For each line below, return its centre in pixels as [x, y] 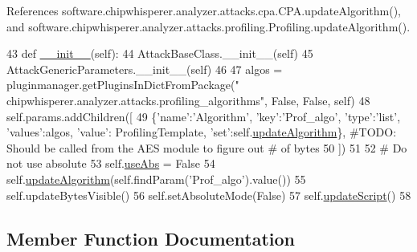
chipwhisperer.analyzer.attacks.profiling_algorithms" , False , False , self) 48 [188, 100]
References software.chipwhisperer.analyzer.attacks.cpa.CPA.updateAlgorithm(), [204, 10]
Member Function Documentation [151, 238]
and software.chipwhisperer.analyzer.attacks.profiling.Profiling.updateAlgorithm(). [208, 26]
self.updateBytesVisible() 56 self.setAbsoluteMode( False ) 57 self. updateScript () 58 [209, 195]
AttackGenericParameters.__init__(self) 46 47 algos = [145, 69]
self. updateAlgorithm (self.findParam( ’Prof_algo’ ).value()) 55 [156, 179]
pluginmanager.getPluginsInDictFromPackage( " [123, 85]
